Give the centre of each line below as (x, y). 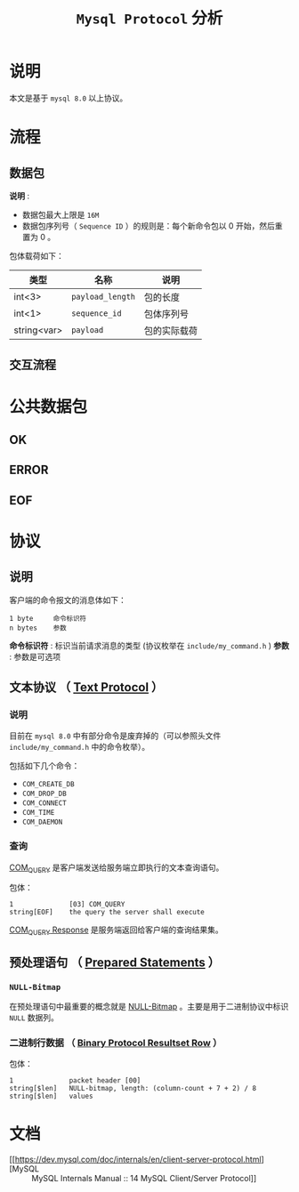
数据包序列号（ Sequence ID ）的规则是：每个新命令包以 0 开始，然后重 (152, 226)
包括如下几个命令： (44, 766)
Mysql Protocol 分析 (149, 18)
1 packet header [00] (75, 1081)
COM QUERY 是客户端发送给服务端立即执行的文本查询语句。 (117, 868)
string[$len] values (51, 1096)
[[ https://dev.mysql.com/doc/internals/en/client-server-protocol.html (135, 1160)
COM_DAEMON (42, 822)
